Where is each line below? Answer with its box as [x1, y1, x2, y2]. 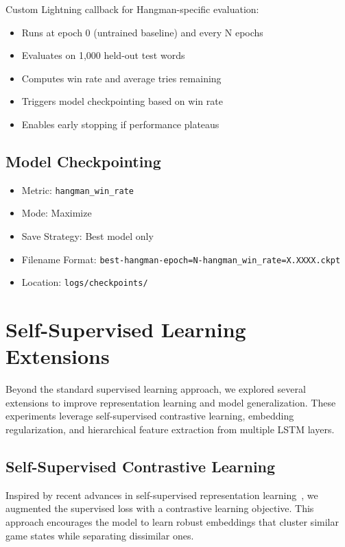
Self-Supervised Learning [5, 315, 246, 343]
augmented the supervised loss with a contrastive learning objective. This [5, 501, 314, 515]
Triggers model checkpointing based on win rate [21, 94, 223, 108]
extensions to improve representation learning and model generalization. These [5, 395, 336, 409]
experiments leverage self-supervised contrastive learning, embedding [5, 409, 294, 423]
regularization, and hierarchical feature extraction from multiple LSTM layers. [5, 422, 335, 437]
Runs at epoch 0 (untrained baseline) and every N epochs [21, 25, 263, 39]
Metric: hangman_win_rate [21, 182, 134, 197]
